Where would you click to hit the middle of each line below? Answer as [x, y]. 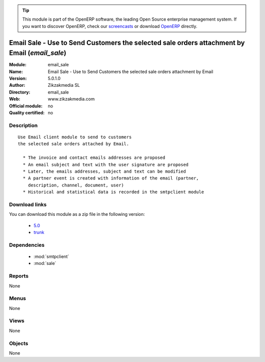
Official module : [26, 106]
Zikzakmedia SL [64, 85]
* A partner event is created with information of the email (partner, [111, 178]
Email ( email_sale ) [38, 53]
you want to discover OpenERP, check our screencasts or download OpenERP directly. [110, 26]
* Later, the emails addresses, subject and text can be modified [104, 171]
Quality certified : [27, 113]
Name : [16, 72]
